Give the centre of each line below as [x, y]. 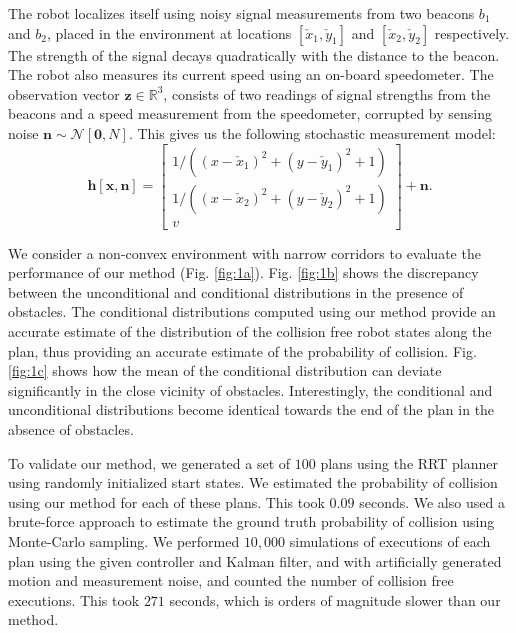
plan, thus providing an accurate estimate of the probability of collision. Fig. [242, 350]
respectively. [472, 32]
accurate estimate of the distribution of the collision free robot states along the [250, 331]
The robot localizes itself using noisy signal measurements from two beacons [241, 13]
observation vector [64, 93]
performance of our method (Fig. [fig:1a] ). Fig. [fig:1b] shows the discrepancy [243, 272]
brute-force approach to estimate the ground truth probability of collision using [251, 521]
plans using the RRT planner [409, 462]
